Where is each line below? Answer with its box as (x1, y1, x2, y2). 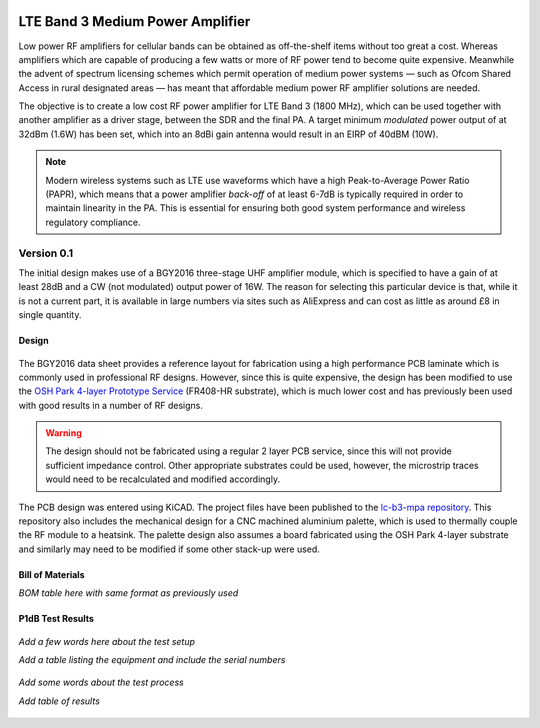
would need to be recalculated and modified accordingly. (45, 473, 280, 485)
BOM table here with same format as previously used (18, 587, 239, 599)
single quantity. (18, 309, 82, 321)
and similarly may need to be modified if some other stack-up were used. (18, 543, 320, 555)
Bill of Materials (18, 568, 85, 580)
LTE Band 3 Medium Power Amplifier (18, 13, 251, 30)
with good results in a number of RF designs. (18, 399, 204, 411)
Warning (45, 427, 82, 439)
